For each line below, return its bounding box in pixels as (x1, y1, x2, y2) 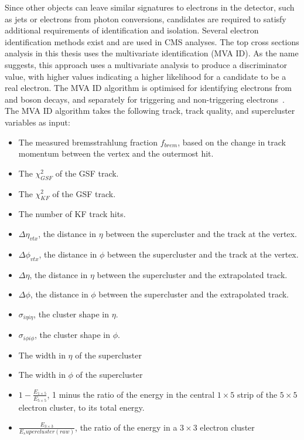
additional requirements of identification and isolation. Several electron (5, 24, 259, 36)
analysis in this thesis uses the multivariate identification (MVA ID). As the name (5, 47, 299, 59)
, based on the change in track (177, 136, 286, 148)
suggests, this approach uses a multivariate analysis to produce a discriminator (5, 58, 287, 70)
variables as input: (5, 116, 70, 128)
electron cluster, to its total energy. (18, 401, 145, 414)
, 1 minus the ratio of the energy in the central (47, 388, 215, 400)
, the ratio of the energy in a (75, 421, 177, 433)
